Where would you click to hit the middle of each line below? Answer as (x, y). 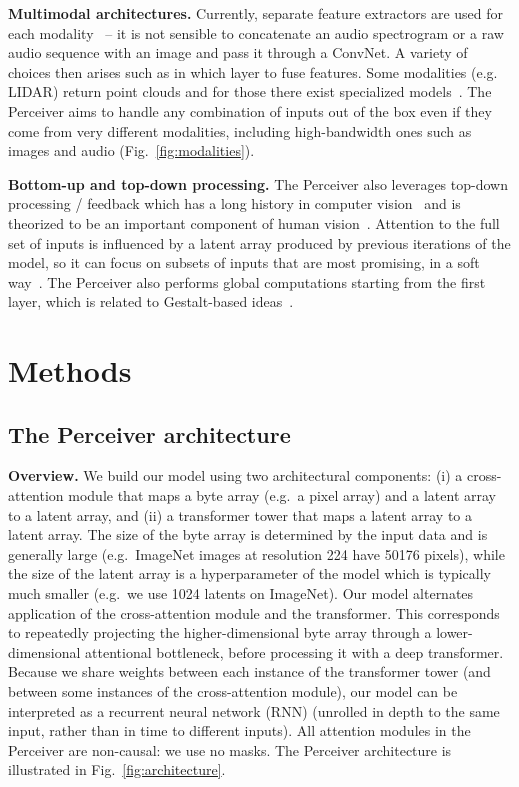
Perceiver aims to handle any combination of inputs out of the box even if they (250, 110)
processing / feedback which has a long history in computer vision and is (234, 203)
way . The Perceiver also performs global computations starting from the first (247, 281)
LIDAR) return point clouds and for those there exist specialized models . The (250, 91)
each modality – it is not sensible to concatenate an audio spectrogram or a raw (256, 32)
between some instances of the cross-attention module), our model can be (233, 691)
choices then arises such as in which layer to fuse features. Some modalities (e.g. (253, 71)
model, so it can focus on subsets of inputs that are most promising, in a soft (244, 262)
